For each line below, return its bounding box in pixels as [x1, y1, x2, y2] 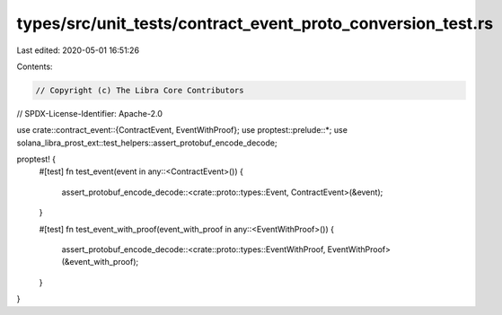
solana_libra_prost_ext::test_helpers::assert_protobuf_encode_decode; [16, 137, 277, 148]
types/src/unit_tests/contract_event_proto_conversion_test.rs [16, 13, 494, 33]
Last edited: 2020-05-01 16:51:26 [16, 45, 139, 56]
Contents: [16, 61, 53, 72]
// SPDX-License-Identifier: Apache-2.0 [16, 108, 163, 118]
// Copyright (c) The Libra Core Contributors [35, 85, 244, 95]
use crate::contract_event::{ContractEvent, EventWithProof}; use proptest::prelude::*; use [16, 125, 348, 136]
